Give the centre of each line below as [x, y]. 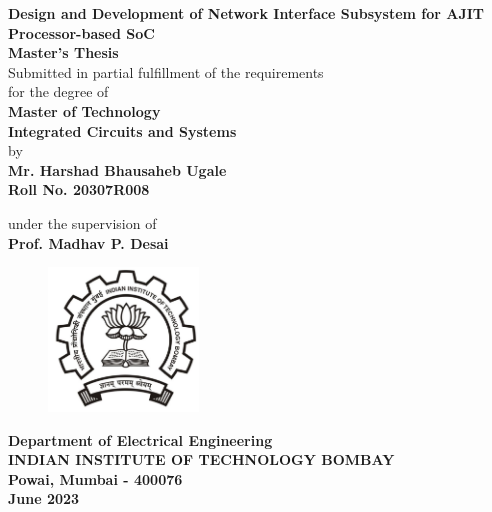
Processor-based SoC [81, 32]
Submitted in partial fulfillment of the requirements [166, 71]
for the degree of [58, 91]
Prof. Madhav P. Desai [88, 242]
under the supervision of [82, 222]
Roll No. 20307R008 [79, 189]
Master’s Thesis [63, 52]
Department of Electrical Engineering [140, 439]
